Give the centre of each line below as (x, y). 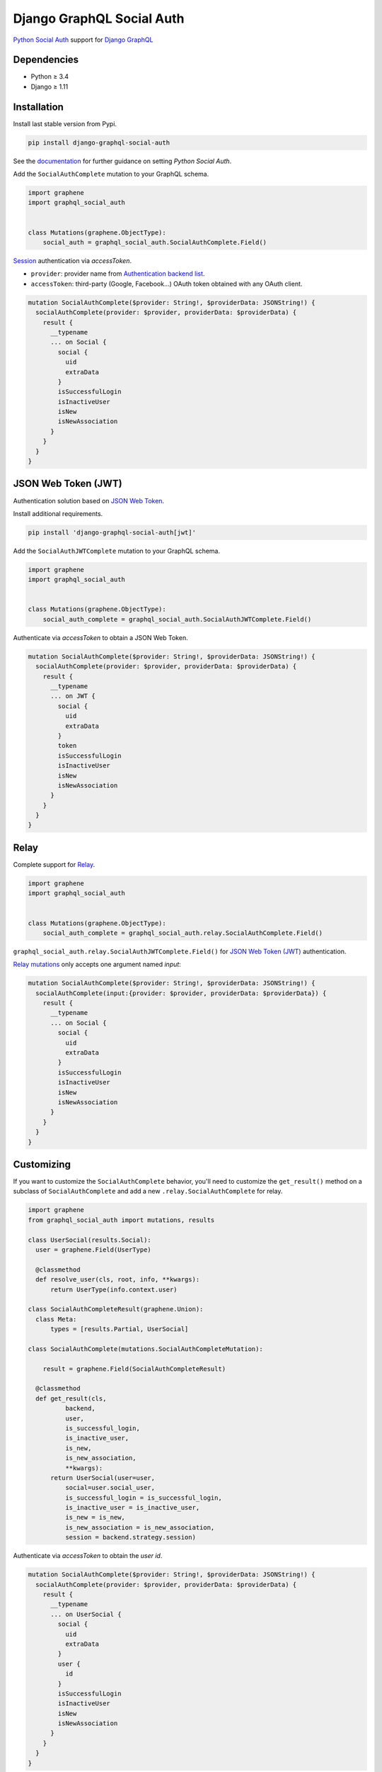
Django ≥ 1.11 (50, 86)
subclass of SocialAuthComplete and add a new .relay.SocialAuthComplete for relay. (148, 1191)
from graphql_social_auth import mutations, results (121, 1220)
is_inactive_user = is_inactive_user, (132, 1508)
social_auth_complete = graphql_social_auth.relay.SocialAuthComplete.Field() (183, 933)
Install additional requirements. (58, 513)
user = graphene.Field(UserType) (93, 1250)
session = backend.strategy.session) (130, 1537)
